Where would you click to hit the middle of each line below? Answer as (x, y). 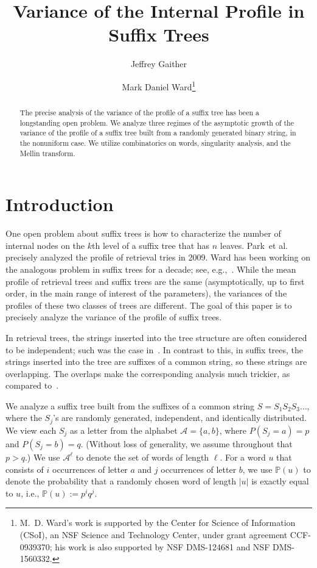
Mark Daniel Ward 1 (159, 85)
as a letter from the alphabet (124, 430)
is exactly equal (280, 481)
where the (24, 418)
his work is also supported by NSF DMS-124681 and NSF (162, 546)
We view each (31, 430)
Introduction (60, 204)
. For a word (243, 457)
